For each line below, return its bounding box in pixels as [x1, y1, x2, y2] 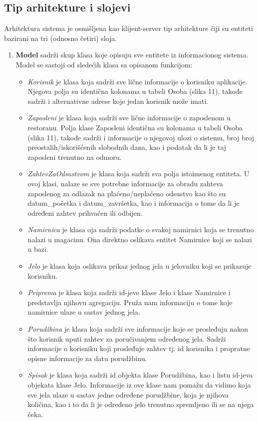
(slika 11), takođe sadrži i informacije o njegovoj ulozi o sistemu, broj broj [27, 132, 255, 142]
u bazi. [27, 244, 48, 254]
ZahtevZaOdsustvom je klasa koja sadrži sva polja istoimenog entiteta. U [27, 168, 250, 179]
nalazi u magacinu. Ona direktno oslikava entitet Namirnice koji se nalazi [27, 234, 252, 244]
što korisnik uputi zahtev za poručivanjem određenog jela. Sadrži [27, 333, 226, 344]
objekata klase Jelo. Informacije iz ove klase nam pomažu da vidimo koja [27, 380, 251, 390]
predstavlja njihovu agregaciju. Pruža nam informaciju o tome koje [27, 297, 233, 307]
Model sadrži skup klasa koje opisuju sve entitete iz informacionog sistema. [15, 49, 249, 60]
